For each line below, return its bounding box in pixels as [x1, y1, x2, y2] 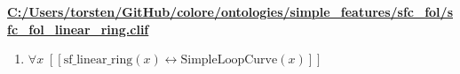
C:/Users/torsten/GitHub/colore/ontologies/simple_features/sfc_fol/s [7, 3, 453, 20]
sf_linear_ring [63, 54, 133, 67]
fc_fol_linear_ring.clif [7, 19, 149, 38]
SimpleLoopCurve [180, 54, 278, 67]
